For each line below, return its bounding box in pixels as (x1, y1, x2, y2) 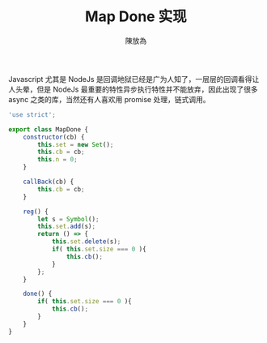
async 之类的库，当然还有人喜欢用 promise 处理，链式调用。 (8, 94, 210, 104)
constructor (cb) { (23, 133, 85, 141)
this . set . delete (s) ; (51, 238, 121, 246)
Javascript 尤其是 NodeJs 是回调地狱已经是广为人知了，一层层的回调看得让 (8, 74, 260, 84)
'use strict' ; (8, 110, 57, 118)
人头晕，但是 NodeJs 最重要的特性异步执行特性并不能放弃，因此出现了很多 (8, 84, 258, 94)
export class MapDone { (8, 125, 89, 134)
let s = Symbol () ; (37, 215, 100, 223)
